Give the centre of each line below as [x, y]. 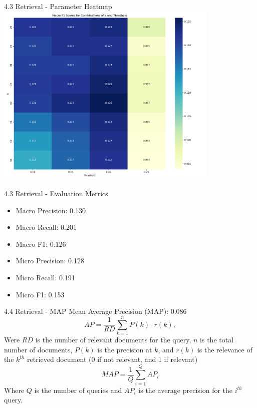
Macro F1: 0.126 [41, 244]
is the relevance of [225, 349]
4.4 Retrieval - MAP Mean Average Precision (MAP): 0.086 [95, 311]
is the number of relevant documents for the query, [113, 339]
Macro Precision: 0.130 [51, 210]
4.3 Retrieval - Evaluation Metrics [56, 193]
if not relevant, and [127, 359]
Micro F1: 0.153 [40, 294]
